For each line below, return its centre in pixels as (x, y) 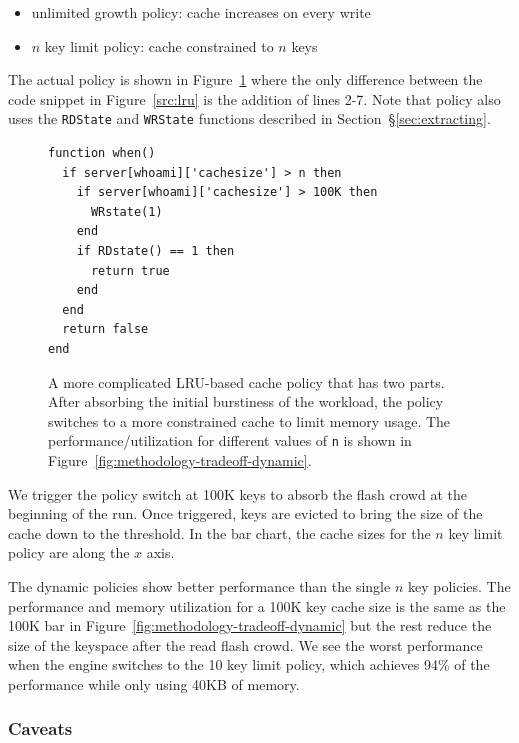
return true (130, 270)
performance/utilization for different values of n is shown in (230, 440)
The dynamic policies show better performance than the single (199, 585)
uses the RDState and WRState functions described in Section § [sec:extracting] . (249, 118)
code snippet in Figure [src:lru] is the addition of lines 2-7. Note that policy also (254, 98)
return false (105, 329)
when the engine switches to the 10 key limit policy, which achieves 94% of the (249, 664)
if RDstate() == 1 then (155, 251)
